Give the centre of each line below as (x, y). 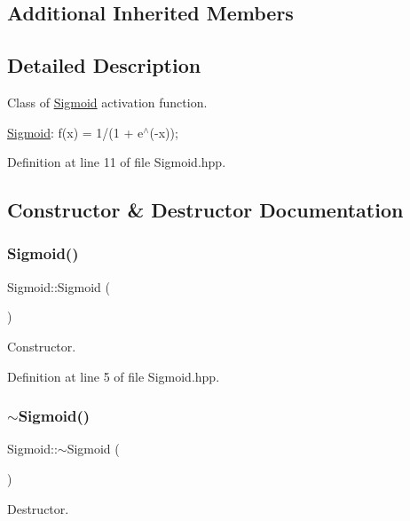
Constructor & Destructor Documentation (205, 210)
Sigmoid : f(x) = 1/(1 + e (75, 132)
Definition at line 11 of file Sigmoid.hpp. (117, 162)
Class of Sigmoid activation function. (107, 102)
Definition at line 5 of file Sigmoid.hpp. (114, 376)
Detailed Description (104, 65)
